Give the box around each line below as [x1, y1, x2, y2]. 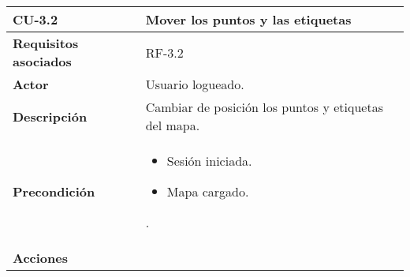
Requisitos [13, 34, 79, 52]
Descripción [13, 107, 88, 125]
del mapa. [145, 116, 200, 134]
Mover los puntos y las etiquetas [145, 10, 352, 28]
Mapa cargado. [166, 182, 249, 200]
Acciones [13, 249, 68, 267]
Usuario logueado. [145, 75, 244, 93]
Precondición [13, 182, 95, 200]
